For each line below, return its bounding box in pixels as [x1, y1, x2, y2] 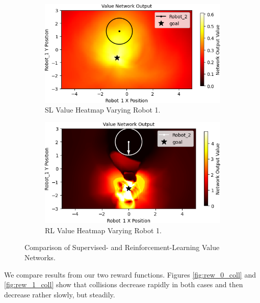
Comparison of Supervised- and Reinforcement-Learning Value [24, 242, 220, 253]
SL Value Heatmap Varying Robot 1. [45, 104, 161, 115]
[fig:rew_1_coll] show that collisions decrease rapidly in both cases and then [4, 279, 243, 290]
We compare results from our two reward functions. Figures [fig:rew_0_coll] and [4, 269, 256, 280]
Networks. [24, 252, 56, 263]
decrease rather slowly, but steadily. [4, 289, 115, 299]
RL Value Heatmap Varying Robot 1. [45, 225, 162, 235]
